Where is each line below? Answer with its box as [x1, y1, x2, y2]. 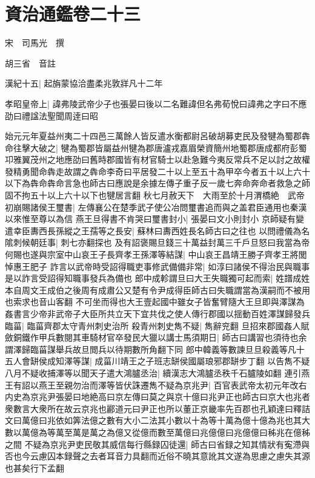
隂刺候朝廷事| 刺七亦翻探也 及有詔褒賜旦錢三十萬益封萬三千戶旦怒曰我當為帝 [5, 236, 310, 249]
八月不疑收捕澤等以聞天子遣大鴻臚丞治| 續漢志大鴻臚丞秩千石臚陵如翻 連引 [5, 366, 302, 379]
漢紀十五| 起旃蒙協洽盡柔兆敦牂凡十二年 [5, 77, 163, 90]
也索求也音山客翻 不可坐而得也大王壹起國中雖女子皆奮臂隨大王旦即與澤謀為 [5, 295, 305, 308]
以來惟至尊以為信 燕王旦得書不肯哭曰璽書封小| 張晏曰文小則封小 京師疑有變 [5, 212, 304, 225]
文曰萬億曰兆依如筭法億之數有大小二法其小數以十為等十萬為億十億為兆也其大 [5, 414, 310, 427]
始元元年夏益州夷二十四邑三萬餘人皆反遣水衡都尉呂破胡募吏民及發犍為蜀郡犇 [5, 129, 310, 142]
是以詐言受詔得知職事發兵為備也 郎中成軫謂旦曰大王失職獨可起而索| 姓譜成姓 [5, 272, 310, 284]
